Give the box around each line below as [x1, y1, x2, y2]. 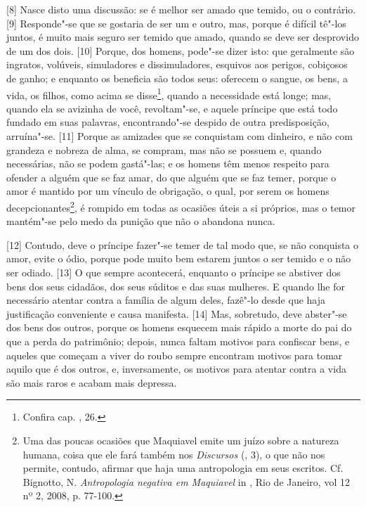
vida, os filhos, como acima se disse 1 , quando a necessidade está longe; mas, [6, 85, 332, 102]
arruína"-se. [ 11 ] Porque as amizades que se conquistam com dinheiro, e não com [6, 129, 353, 143]
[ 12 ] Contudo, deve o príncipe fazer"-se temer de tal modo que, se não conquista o [6, 237, 359, 252]
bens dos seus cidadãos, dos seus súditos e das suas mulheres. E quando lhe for [6, 278, 345, 293]
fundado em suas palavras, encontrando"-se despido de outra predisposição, [6, 115, 329, 129]
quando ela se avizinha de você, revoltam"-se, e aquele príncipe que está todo [6, 101, 338, 115]
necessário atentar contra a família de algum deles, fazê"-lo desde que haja [6, 293, 326, 307]
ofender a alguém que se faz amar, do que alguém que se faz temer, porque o [6, 169, 336, 184]
